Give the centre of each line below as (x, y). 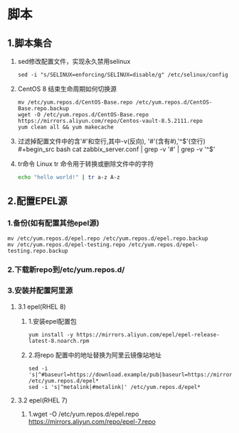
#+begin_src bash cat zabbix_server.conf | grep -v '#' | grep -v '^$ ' (116, 149)
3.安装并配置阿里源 (40, 290)
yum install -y (51, 334)
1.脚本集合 (30, 43)
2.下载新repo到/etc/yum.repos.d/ (66, 270)
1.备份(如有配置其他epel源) (53, 223)
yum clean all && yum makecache (65, 127)
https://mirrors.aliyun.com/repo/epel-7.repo (92, 421)
